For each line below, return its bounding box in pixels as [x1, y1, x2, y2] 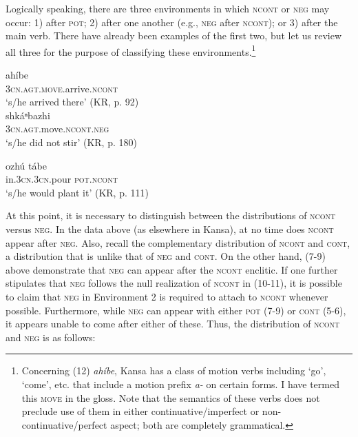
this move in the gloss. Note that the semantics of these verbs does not [21, 390, 320, 405]
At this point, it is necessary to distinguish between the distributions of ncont [6, 208, 336, 223]
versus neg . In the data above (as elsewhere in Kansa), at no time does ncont [6, 221, 334, 236]
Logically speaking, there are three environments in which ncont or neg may [6, 1, 330, 15]
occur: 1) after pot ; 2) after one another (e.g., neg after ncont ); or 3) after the [6, 14, 338, 29]
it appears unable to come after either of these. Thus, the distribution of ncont [6, 316, 340, 331]
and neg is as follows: [6, 329, 96, 344]
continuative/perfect [21, 417, 107, 431]
